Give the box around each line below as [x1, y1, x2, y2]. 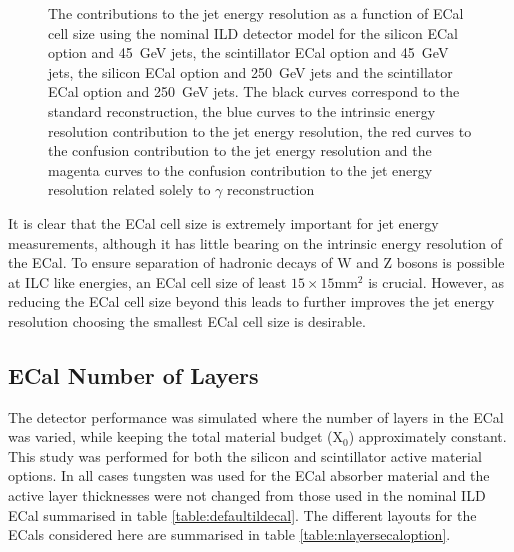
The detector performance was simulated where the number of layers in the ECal [8, 406, 504, 427]
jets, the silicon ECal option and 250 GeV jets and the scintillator [48, 61, 453, 82]
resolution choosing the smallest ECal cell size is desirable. [8, 310, 366, 331]
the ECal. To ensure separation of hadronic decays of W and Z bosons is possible [8, 252, 505, 273]
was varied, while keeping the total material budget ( [8, 426, 333, 447]
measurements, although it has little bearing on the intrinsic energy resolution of [8, 232, 503, 253]
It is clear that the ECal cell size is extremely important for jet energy [8, 212, 439, 233]
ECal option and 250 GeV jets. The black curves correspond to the [48, 81, 460, 102]
